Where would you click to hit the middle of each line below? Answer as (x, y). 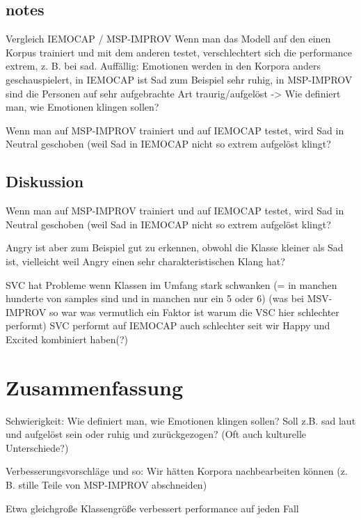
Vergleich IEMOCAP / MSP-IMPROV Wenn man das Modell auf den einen (168, 39)
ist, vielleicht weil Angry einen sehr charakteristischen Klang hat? (145, 261)
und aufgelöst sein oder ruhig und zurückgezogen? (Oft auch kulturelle (156, 434)
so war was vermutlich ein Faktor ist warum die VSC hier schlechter (194, 312)
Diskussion (45, 181)
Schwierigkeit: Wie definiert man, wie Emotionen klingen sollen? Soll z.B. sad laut (181, 420)
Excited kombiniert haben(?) (67, 339)
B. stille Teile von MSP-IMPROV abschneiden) (106, 484)
